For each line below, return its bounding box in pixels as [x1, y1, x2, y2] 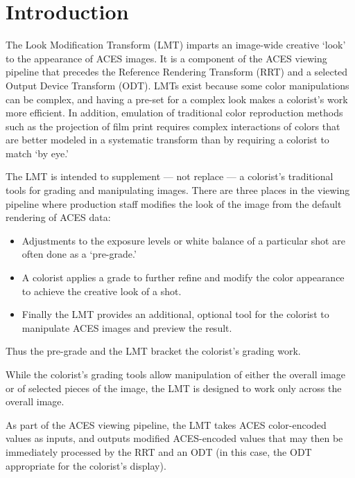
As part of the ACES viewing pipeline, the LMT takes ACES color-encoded [6, 417, 327, 432]
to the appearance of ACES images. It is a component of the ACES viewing [6, 51, 327, 65]
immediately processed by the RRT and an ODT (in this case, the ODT [6, 444, 312, 459]
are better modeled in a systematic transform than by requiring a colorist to [6, 132, 329, 147]
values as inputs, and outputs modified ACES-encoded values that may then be [6, 431, 343, 445]
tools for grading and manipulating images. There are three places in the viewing [6, 183, 350, 197]
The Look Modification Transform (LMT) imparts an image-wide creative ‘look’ [6, 37, 346, 52]
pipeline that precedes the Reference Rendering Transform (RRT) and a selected [6, 64, 348, 79]
